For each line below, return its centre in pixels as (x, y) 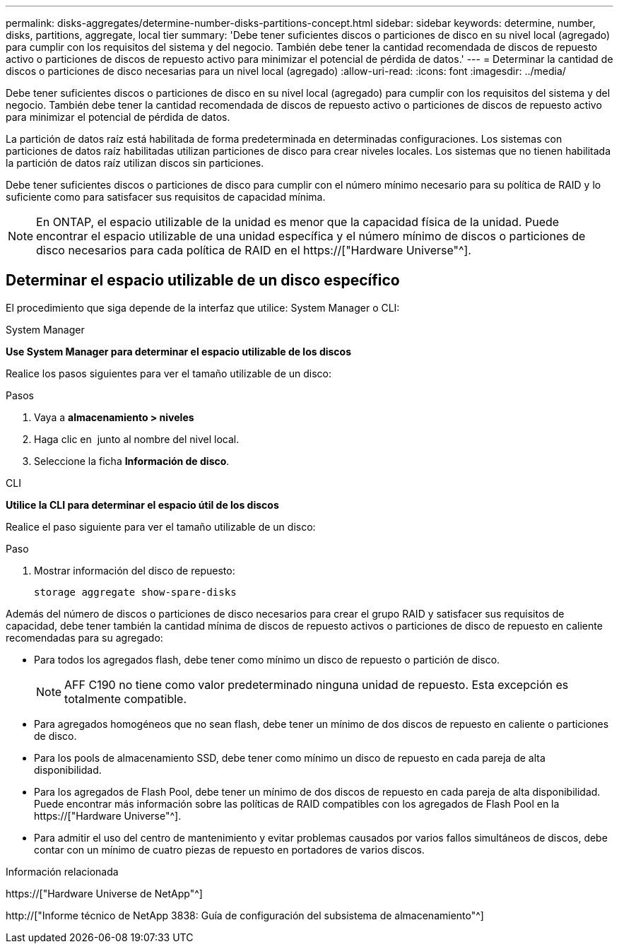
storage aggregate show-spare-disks (135, 592)
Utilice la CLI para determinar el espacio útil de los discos (142, 505)
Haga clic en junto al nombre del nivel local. (137, 439)
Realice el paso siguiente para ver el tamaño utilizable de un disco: (161, 526)
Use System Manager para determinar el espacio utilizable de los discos (179, 351)
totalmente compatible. (126, 699)
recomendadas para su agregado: (84, 637)
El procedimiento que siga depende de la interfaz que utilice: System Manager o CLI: (203, 307)
